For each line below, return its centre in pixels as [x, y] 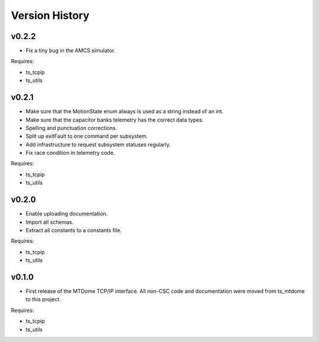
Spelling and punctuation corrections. [71, 128]
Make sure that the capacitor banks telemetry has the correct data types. [115, 120]
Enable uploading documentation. [67, 214]
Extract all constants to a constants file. [74, 230]
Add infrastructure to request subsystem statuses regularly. [98, 144]
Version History [50, 15]
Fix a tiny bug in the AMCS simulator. [71, 51]
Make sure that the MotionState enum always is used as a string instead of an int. [125, 112]
